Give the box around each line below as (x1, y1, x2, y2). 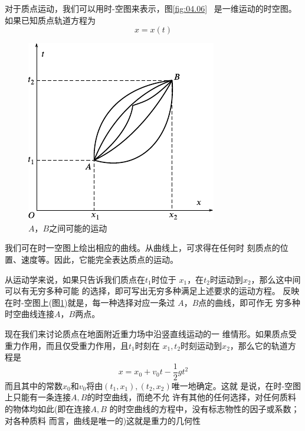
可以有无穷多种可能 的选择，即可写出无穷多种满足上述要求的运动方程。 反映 (5, 285, 300, 297)
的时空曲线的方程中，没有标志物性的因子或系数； (109, 402, 300, 414)
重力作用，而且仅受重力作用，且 (5, 339, 129, 351)
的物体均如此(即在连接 (5, 402, 91, 414)
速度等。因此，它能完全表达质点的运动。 (21, 253, 178, 265)
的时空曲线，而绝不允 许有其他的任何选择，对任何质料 (87, 391, 297, 403)
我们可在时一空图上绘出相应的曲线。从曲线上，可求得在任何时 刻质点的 (5, 241, 280, 254)
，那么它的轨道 (229, 339, 288, 351)
